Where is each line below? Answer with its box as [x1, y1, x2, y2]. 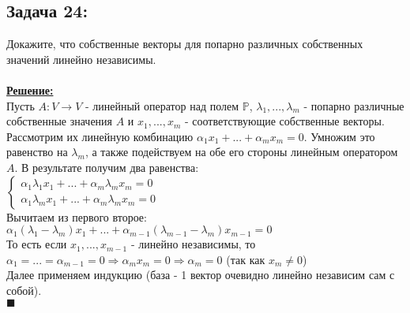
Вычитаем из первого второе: [6, 208, 147, 225]
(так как [226, 251, 265, 267]
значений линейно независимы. [6, 50, 156, 67]
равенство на [6, 143, 68, 160]
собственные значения [6, 113, 113, 129]
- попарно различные [303, 97, 404, 114]
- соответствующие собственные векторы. [184, 113, 385, 129]
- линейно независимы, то [130, 236, 256, 252]
